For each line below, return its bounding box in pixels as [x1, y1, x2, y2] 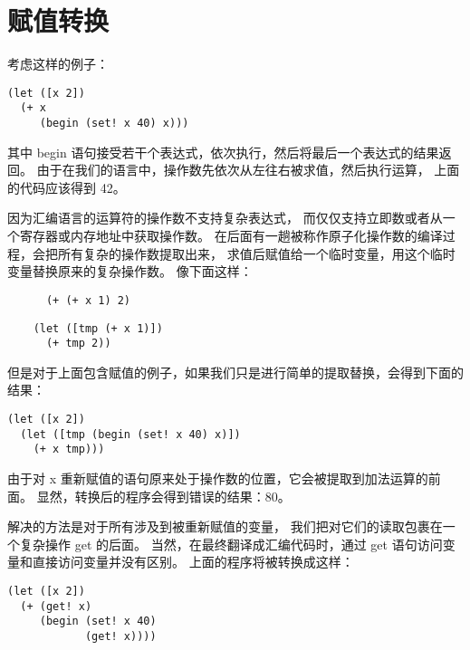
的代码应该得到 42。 [7, 177, 126, 196]
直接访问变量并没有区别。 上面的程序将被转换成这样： [32, 552, 354, 571]
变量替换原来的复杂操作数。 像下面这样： [7, 262, 253, 281]
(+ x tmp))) [33, 443, 105, 456]
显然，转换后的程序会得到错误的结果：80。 [36, 486, 291, 505]
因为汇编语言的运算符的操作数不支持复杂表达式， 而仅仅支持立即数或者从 [7, 208, 443, 227]
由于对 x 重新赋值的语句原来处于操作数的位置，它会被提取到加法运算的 [7, 468, 428, 487]
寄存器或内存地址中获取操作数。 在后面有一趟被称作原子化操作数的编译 [19, 226, 443, 245]
